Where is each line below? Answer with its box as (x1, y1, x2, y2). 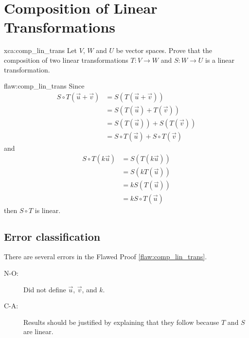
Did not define (23, 284, 66, 294)
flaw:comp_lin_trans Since (4, 81, 85, 91)
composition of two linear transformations (4, 54, 128, 65)
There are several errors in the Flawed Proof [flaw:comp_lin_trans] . (4, 251, 207, 262)
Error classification (4, 229, 101, 244)
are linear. (23, 326, 53, 337)
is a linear (205, 54, 234, 65)
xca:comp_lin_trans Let (4, 45, 77, 55)
